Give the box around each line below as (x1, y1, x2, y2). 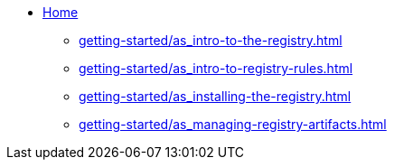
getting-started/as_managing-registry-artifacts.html (79, 116, 387, 132)
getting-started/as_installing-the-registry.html (79, 88, 352, 104)
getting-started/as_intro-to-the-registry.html (79, 32, 342, 48)
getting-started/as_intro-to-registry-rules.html (79, 60, 353, 76)
